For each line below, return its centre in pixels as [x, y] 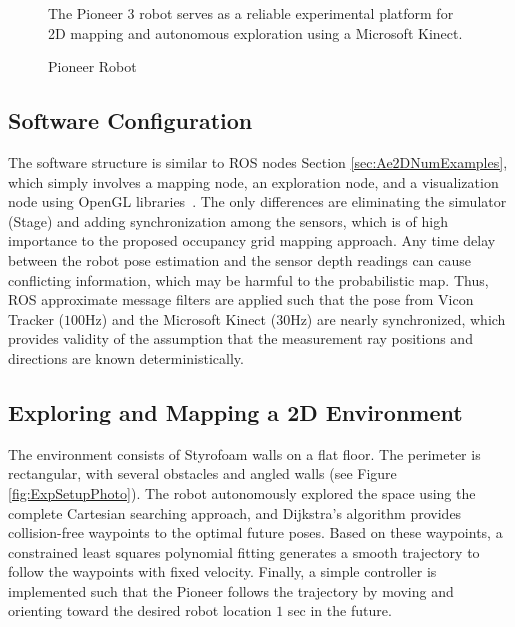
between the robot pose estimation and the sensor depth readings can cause [239, 259]
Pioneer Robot [92, 66]
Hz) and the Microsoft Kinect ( [181, 318]
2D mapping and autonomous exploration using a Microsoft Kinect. [255, 32]
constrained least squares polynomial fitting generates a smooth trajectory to [244, 551]
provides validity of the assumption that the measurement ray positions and [240, 338]
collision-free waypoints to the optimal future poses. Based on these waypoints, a [255, 532]
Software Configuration [130, 120]
